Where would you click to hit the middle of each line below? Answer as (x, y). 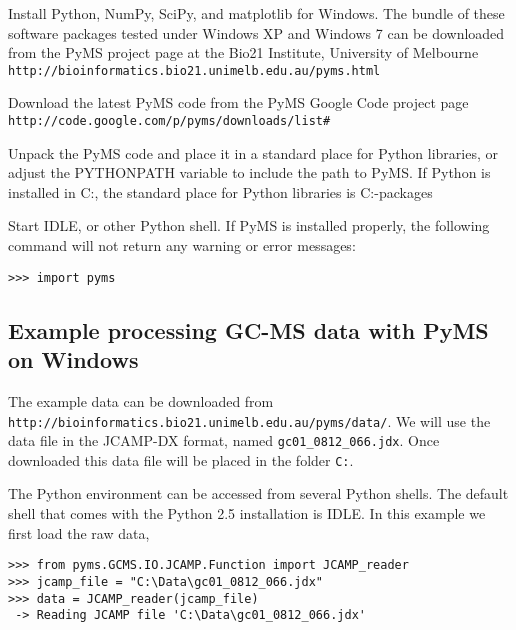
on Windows (73, 359)
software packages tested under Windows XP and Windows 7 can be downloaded (256, 32)
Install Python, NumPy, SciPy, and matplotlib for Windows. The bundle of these (256, 13)
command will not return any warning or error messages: (182, 245)
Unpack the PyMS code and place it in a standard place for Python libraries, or (253, 152)
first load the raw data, (79, 532)
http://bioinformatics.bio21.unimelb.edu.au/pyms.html (194, 70)
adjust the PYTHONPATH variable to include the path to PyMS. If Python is (249, 172)
